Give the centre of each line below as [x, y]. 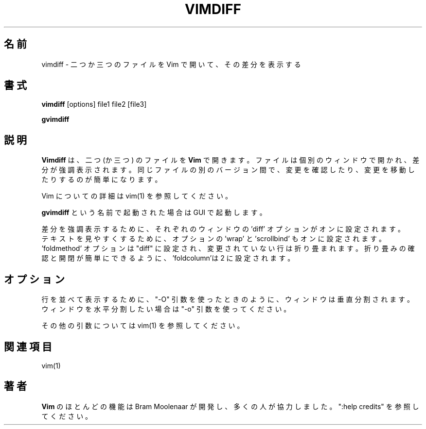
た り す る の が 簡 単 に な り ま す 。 [102, 180]
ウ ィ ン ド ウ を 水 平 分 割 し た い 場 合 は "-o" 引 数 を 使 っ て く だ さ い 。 [166, 309]
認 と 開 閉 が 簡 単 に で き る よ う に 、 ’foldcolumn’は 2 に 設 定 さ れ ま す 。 [168, 258]
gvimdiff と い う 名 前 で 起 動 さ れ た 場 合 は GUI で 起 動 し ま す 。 [154, 213]
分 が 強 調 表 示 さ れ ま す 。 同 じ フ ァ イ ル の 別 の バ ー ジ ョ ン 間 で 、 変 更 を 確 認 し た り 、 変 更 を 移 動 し [228, 170]
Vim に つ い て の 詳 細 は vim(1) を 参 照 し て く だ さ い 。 [137, 196]
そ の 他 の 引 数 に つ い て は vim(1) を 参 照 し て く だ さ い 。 [143, 326]
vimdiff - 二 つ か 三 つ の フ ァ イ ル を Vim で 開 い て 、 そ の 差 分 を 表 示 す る [171, 64]
